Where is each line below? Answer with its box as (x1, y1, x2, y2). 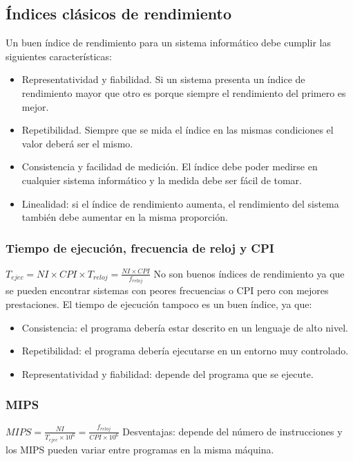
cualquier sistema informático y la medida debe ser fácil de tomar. (21, 172, 302, 187)
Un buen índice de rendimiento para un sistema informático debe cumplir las (6, 35, 331, 50)
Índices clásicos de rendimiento (6, 3, 232, 24)
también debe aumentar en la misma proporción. (21, 210, 228, 224)
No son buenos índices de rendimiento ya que (153, 266, 345, 280)
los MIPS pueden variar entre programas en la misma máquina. (6, 442, 274, 457)
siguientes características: (6, 48, 112, 63)
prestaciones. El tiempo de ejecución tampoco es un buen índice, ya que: (6, 297, 312, 311)
